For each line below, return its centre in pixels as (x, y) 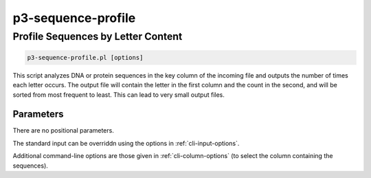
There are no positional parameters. (64, 131)
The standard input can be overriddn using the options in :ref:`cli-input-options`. (126, 143)
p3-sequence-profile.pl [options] (85, 57)
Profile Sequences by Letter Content (98, 36)
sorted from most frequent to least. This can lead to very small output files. (119, 94)
